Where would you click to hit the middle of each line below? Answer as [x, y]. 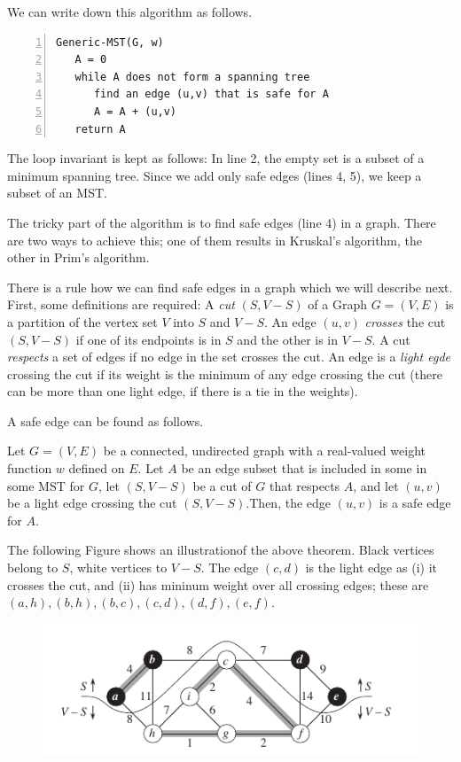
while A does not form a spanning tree [192, 77]
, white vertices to [118, 568]
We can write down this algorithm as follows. [130, 12]
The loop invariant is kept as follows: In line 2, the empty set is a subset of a [216, 158]
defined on [97, 468]
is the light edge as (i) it [371, 568]
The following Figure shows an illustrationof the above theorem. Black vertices [221, 550]
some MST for [46, 485]
